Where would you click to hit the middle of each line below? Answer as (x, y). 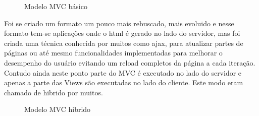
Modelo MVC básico (56, 6)
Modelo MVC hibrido (58, 109)
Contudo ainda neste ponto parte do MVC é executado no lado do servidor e (123, 72)
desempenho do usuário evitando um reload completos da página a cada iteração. (130, 62)
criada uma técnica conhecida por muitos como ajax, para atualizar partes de (124, 43)
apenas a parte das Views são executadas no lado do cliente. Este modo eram (124, 82)
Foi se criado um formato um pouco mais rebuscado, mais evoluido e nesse (119, 23)
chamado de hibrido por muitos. (54, 92)
